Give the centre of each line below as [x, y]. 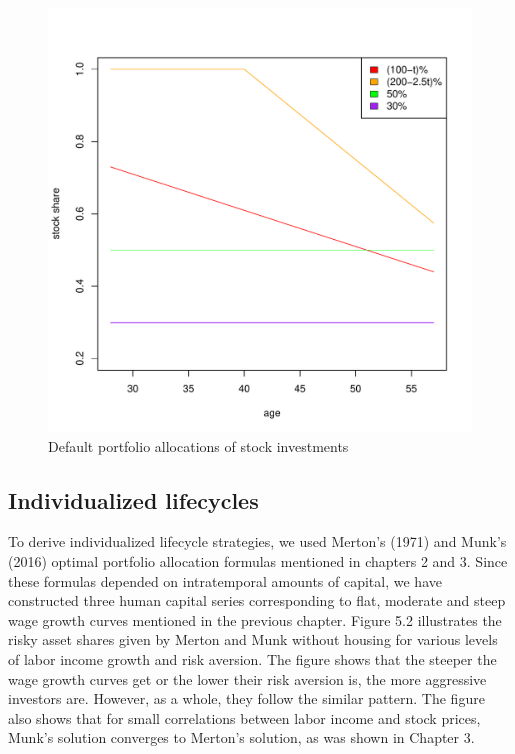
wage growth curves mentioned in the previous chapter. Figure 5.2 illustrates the [255, 619]
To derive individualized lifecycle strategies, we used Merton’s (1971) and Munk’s [257, 541]
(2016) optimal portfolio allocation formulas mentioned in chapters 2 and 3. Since [258, 560]
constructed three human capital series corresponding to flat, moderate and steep [257, 600]
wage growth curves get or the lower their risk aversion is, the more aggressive [247, 678]
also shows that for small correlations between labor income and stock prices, [244, 717]
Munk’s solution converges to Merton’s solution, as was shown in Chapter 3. [241, 737]
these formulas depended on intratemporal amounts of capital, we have [225, 580]
